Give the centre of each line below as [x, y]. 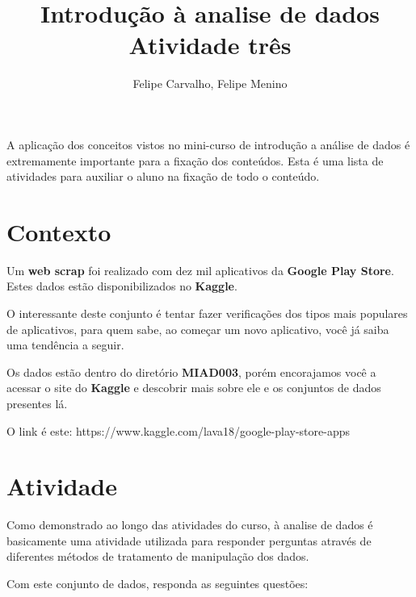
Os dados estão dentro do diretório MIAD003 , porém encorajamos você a [191, 372]
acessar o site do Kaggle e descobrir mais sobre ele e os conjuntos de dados [194, 388]
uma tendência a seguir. [65, 345]
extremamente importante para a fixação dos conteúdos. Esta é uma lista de [195, 160]
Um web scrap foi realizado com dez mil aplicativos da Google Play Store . [200, 270]
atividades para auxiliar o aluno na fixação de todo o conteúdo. [163, 176]
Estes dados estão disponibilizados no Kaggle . [122, 286]
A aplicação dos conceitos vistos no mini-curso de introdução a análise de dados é [208, 144]
